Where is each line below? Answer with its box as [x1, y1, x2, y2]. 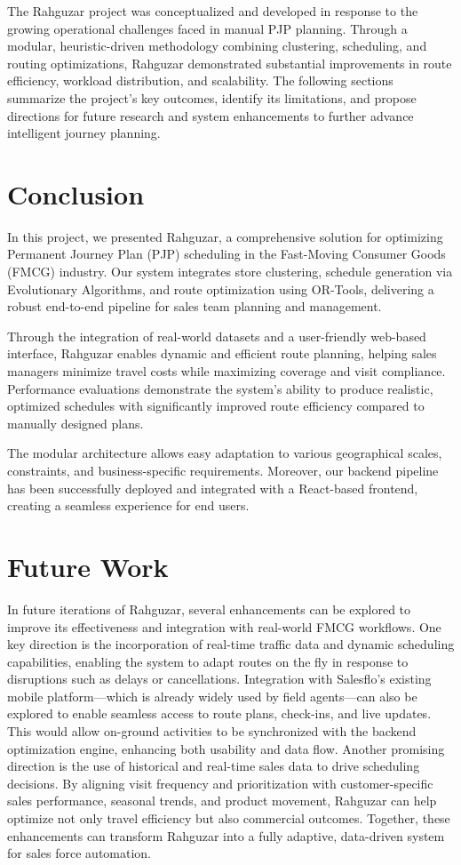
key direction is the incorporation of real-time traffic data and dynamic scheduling [7, 635, 455, 653]
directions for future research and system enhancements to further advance [7, 106, 414, 124]
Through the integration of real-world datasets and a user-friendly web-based [7, 326, 426, 345]
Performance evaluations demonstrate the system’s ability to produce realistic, [7, 379, 433, 397]
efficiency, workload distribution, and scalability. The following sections [7, 71, 393, 90]
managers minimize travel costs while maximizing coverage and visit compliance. [7, 362, 446, 380]
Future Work [7, 548, 169, 584]
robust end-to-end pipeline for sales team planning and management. [7, 297, 382, 316]
